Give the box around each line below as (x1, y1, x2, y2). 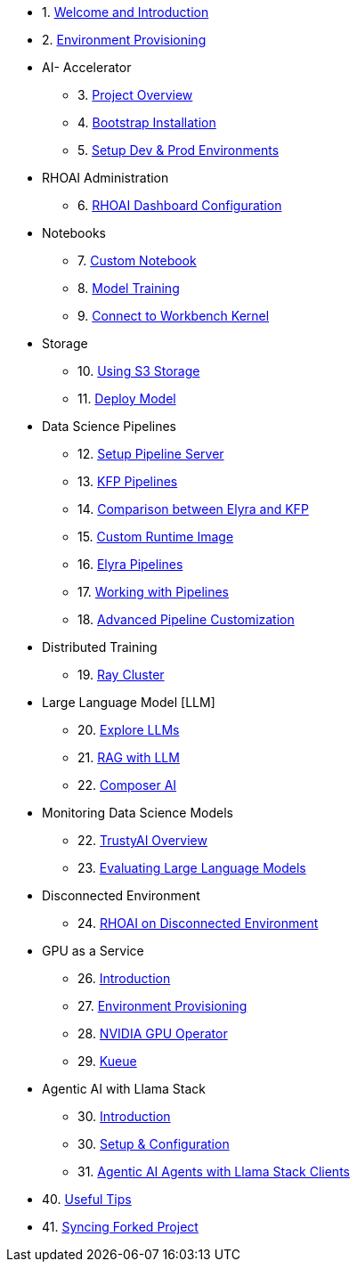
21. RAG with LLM (77, 750, 180, 765)
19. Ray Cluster (77, 667, 165, 682)
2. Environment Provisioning (42, 32, 207, 47)
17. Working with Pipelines (77, 584, 229, 599)
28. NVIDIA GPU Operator (77, 1026, 228, 1041)
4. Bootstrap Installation (77, 115, 216, 130)
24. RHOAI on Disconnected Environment (77, 915, 319, 931)
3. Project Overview (77, 87, 193, 102)
